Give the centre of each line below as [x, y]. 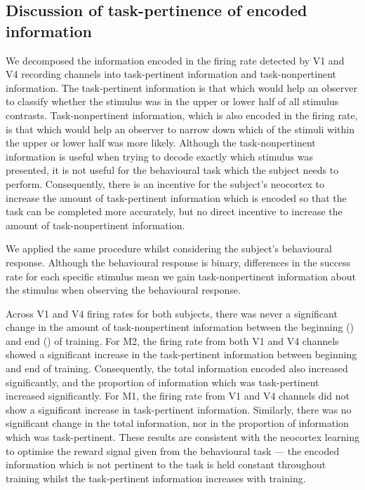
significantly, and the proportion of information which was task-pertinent [162, 382]
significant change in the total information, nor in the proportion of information [177, 423]
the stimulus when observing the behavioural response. [123, 290]
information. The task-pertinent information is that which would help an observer [181, 87]
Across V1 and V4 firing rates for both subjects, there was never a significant [172, 313]
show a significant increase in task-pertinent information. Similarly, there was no [179, 409]
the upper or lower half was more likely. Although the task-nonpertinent [161, 143]
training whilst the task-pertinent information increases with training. [156, 478]
